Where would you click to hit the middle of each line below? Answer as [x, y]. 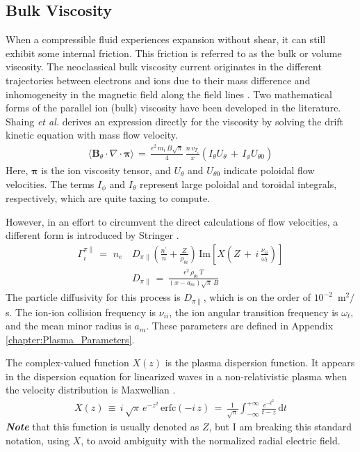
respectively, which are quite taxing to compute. [108, 198]
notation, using [38, 440]
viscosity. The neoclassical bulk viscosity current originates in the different [164, 67]
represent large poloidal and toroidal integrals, [238, 184]
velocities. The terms [50, 184]
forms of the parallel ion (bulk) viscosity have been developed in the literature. [173, 108]
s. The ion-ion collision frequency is [81, 312]
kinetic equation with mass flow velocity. [92, 135]
